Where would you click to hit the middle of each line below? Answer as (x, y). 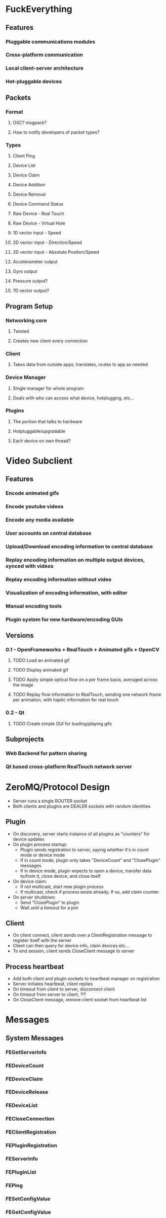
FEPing (14, 1185)
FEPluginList (21, 1172)
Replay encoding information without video (59, 579)
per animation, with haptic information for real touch (66, 700)
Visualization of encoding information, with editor (66, 593)
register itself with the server (42, 940)
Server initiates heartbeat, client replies (53, 984)
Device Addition (29, 185)
